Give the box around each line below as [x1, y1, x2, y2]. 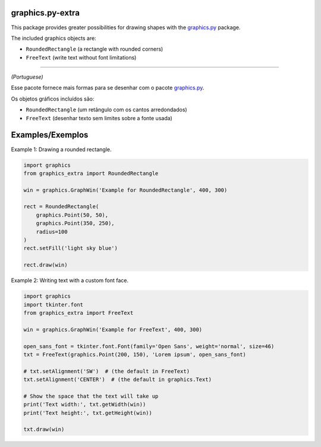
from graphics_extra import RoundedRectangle [23, 170, 159, 177]
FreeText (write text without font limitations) [26, 54, 137, 61]
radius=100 [36, 228, 68, 235]
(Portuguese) [11, 73, 44, 80]
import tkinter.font [23, 301, 83, 308]
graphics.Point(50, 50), [36, 211, 109, 218]
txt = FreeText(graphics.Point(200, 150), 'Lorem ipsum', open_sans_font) [23, 351, 247, 358]
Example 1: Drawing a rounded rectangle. [11, 146, 112, 153]
